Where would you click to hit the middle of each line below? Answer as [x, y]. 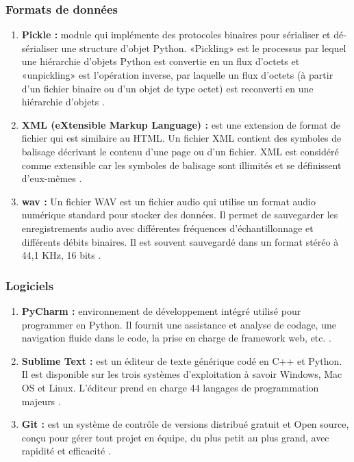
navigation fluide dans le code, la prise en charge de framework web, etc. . [176, 338]
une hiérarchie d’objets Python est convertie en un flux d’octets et [161, 61]
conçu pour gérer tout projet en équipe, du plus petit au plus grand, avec [175, 437]
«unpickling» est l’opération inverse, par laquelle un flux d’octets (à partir [177, 75]
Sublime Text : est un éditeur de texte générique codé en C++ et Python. [182, 360]
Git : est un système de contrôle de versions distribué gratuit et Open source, [185, 424]
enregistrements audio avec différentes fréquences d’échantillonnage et [167, 228]
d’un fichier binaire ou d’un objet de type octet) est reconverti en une [167, 88]
